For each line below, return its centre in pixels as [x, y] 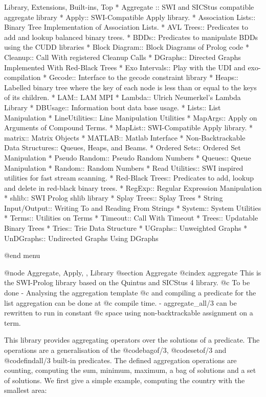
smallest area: [26, 390]
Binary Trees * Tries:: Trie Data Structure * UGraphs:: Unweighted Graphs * [126, 228]
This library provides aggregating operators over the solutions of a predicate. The [132, 340]
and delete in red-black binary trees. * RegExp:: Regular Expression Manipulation [133, 187]
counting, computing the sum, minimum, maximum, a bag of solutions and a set [130, 370]
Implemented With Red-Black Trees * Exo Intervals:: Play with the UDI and [125, 67]
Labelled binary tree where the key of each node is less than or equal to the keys [130, 87]
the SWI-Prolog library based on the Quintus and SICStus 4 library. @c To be [127, 282]
